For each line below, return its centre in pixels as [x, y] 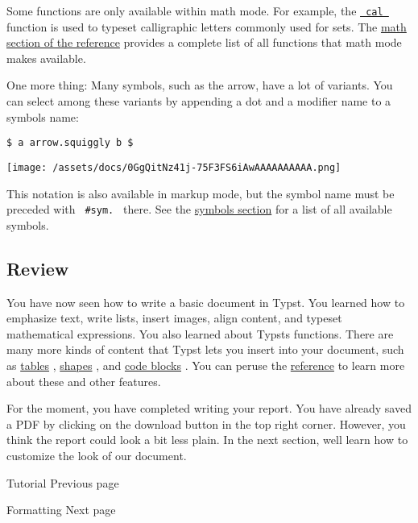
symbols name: [43, 116]
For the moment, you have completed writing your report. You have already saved [209, 408]
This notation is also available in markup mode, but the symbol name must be [201, 193]
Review [38, 268]
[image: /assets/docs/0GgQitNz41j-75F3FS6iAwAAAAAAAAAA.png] [174, 167]
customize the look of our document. [97, 455]
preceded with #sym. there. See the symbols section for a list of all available [199, 209]
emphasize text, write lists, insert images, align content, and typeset [174, 318]
